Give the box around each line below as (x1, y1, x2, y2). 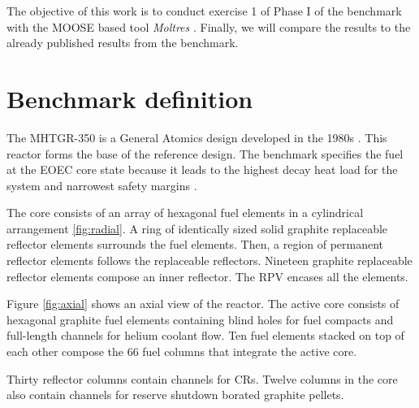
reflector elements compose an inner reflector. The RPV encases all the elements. (6, 267, 408, 284)
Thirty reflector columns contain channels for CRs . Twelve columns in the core (6, 370, 398, 387)
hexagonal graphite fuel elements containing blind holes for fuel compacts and (6, 310, 394, 328)
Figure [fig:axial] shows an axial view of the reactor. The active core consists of (6, 295, 400, 312)
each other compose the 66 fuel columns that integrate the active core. (6, 343, 357, 360)
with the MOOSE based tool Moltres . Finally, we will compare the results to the (6, 18, 411, 35)
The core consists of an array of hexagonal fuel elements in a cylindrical (6, 204, 364, 221)
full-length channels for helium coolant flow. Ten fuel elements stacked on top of (6, 327, 404, 344)
